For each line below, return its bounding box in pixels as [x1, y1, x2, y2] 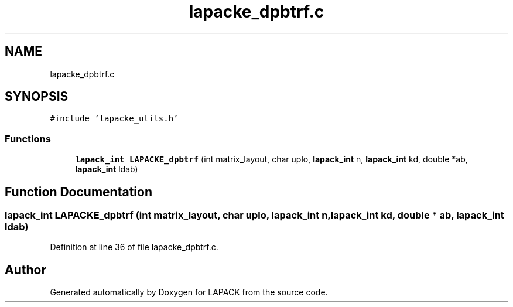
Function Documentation [5, 184, 152, 199]
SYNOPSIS [5, 89, 69, 104]
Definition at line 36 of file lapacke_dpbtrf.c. [50, 242, 218, 253]
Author [5, 262, 46, 277]
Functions [5, 132, 51, 145]
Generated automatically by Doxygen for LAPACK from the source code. [50, 287, 328, 298]
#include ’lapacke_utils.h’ [50, 114, 179, 124]
